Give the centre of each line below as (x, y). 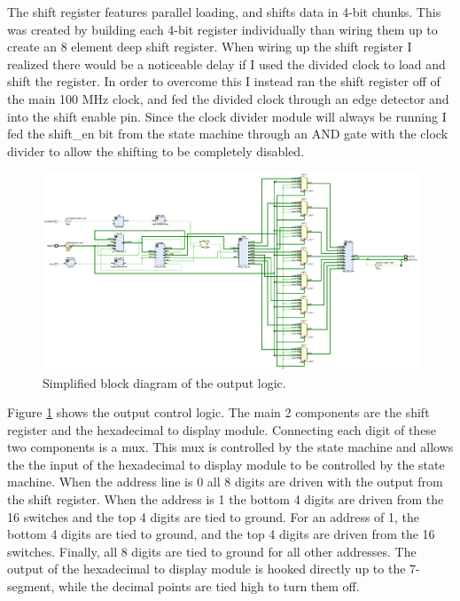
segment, (31, 586)
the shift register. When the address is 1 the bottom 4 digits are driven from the (226, 499)
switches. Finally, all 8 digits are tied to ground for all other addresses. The (212, 551)
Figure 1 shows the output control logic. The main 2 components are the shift (218, 412)
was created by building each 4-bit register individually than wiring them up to (222, 29)
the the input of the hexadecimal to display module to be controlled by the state (226, 464)
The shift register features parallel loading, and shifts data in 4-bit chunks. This (224, 12)
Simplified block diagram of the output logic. (164, 382)
